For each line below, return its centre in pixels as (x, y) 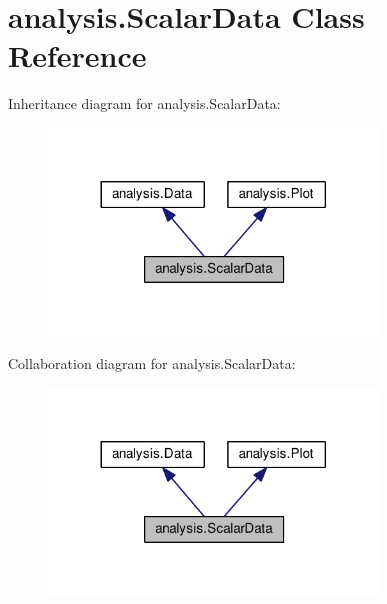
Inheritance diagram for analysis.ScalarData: (144, 103)
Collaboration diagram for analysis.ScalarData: (152, 363)
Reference (77, 55)
